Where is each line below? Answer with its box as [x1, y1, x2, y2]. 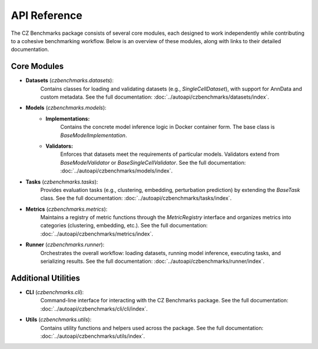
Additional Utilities [11, 273, 81, 283]
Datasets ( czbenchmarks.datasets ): [25, 77, 114, 84]
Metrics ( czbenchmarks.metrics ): [25, 206, 108, 213]
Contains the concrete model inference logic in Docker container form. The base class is [60, 123, 275, 131]
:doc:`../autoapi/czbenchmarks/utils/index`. [40, 332, 145, 340]
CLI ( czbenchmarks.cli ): [25, 288, 84, 295]
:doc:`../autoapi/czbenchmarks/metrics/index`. [40, 230, 153, 237]
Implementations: [45, 115, 90, 122]
